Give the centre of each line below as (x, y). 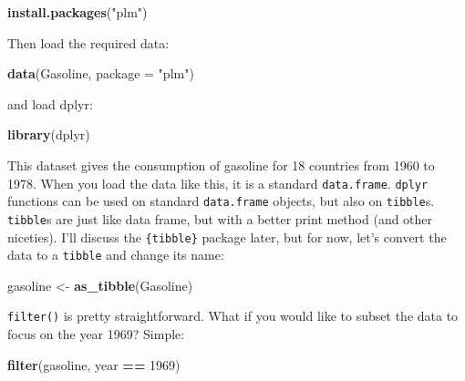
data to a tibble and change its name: (116, 255)
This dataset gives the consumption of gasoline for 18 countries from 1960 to (221, 165)
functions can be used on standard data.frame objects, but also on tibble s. (221, 201)
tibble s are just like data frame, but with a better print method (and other (220, 218)
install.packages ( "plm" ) (77, 12)
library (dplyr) (49, 134)
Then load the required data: (88, 42)
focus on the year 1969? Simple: (96, 334)
